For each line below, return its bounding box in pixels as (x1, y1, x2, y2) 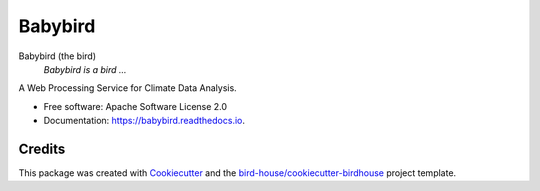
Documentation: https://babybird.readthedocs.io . (43, 115, 245, 127)
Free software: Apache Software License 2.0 (43, 100, 228, 112)
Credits (18, 140, 66, 157)
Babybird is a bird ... (43, 63, 127, 75)
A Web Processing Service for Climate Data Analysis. (18, 82, 237, 94)
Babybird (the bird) (18, 50, 97, 62)
